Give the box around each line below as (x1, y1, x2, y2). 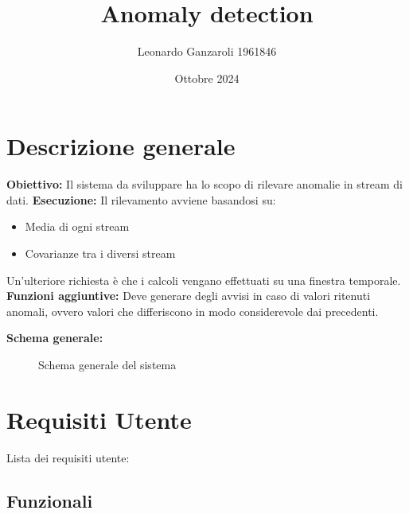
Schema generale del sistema (38, 356, 177, 372)
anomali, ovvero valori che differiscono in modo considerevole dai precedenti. (6, 302, 379, 319)
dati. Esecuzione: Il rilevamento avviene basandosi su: (6, 191, 276, 208)
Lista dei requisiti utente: (6, 449, 130, 465)
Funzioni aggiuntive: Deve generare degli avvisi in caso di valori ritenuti (6, 287, 371, 304)
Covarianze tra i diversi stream (25, 245, 176, 262)
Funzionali (6, 488, 93, 512)
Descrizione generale (6, 130, 236, 162)
